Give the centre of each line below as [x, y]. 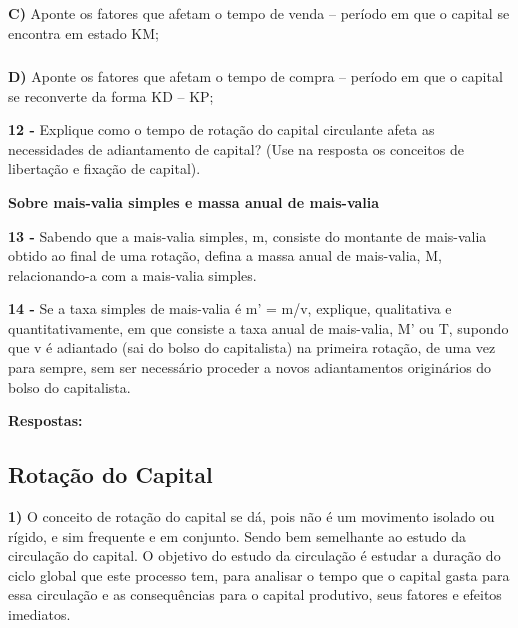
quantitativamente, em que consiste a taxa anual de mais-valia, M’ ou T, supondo [258, 327]
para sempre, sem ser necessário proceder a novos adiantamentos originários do [250, 367]
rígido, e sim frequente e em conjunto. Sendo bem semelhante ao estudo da [237, 535]
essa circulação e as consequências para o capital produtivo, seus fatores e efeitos [255, 594]
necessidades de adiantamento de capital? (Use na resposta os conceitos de [236, 148]
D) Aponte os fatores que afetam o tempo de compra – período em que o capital [255, 75]
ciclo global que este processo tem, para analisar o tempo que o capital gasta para [259, 574]
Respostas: [45, 420]
